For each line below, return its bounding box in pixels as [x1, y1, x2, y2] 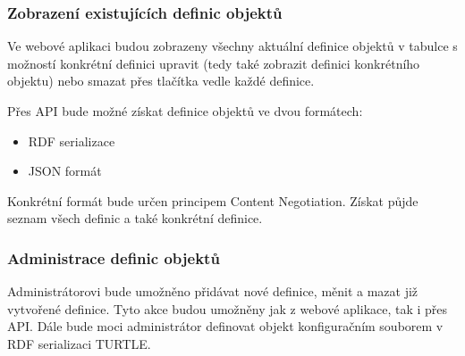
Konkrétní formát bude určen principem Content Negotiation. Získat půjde [7, 191, 418, 210]
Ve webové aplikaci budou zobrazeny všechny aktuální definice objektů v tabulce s [7, 37, 458, 55]
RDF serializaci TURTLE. [7, 334, 151, 352]
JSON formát [28, 161, 102, 180]
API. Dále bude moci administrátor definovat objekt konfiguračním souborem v [7, 317, 444, 335]
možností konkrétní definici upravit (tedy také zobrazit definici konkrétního [7, 54, 420, 72]
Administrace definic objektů [7, 246, 220, 269]
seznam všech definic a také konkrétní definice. [7, 209, 263, 228]
